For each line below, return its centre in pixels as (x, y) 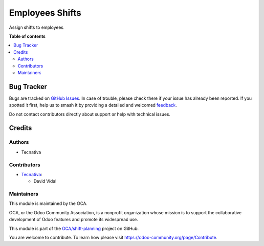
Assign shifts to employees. (37, 27)
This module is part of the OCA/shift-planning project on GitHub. (74, 228)
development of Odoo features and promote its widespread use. (74, 220)
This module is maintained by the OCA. (48, 203)
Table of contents (27, 36)
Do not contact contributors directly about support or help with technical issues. (90, 114)
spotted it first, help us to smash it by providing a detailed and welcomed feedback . (93, 105)
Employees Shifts (45, 13)
